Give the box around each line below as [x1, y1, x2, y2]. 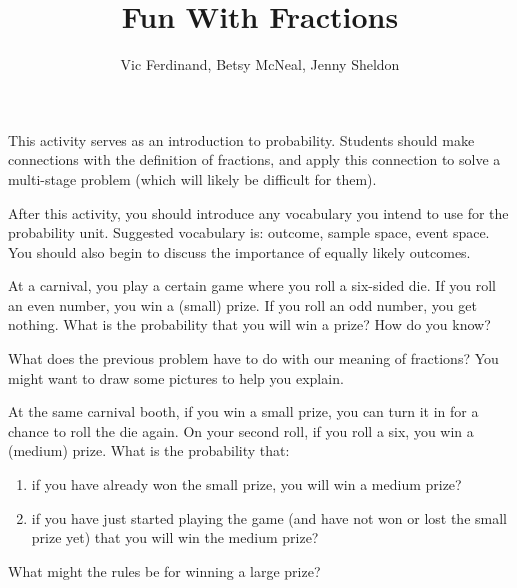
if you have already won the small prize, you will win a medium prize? [31, 474, 462, 495]
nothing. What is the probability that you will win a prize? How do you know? [8, 314, 491, 335]
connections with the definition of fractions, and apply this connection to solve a [8, 149, 501, 170]
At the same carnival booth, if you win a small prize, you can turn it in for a [8, 401, 479, 422]
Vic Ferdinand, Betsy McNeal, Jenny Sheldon [120, 54, 400, 75]
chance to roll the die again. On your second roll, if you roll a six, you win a [8, 420, 474, 441]
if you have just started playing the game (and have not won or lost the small [31, 507, 507, 528]
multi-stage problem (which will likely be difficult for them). [8, 168, 377, 189]
